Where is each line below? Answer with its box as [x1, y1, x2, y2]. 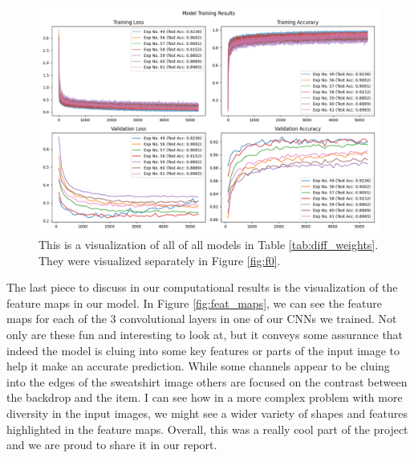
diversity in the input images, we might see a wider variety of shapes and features [6, 404, 408, 421]
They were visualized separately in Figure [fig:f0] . [39, 251, 281, 268]
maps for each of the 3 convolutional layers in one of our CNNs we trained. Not [6, 310, 397, 327]
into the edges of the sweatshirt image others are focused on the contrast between [6, 373, 408, 390]
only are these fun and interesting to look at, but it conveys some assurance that [6, 325, 404, 342]
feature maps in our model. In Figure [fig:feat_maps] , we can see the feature [6, 294, 383, 311]
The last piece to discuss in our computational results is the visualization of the [6, 279, 398, 296]
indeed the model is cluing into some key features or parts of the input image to [6, 341, 400, 358]
